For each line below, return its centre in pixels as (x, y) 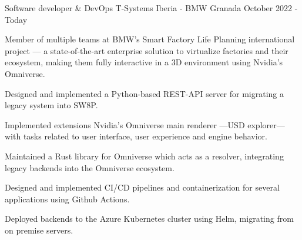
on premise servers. (39, 230)
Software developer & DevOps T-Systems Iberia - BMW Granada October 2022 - (151, 8)
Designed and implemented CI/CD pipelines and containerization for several (142, 187)
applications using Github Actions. (67, 199)
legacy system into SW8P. (51, 105)
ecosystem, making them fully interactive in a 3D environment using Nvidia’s (144, 62)
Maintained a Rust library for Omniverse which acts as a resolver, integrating (144, 156)
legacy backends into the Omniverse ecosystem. (90, 167)
